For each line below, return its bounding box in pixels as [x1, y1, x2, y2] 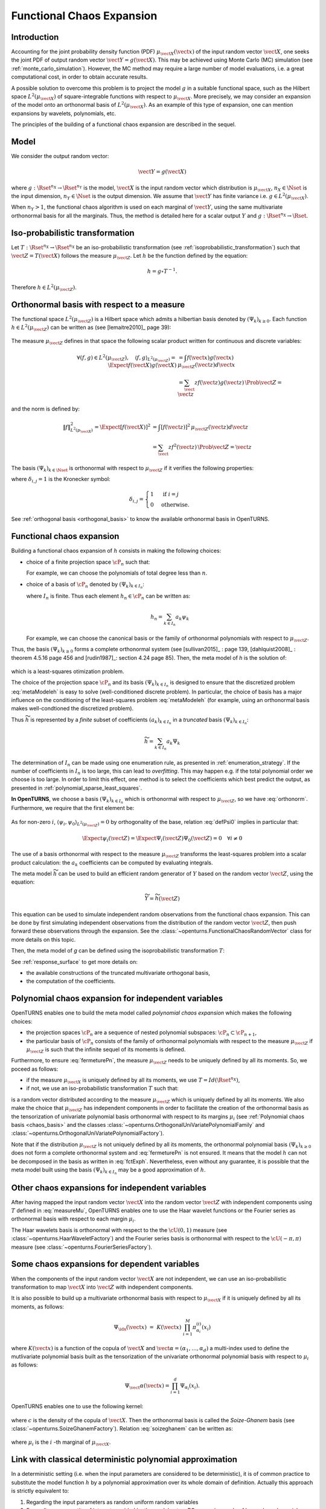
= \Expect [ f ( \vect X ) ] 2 [94, 423, 151, 430]
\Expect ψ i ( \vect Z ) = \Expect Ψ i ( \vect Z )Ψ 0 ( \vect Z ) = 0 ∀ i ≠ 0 [81, 835, 243, 843]
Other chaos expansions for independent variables [11, 1182, 206, 1193]
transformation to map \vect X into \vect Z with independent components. [11, 1283, 193, 1290]
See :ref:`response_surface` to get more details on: [11, 958, 138, 965]
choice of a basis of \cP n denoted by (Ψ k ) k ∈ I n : [26, 580, 145, 590]
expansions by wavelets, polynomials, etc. [11, 109, 117, 117]
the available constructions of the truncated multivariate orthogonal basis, [26, 969, 211, 977]
